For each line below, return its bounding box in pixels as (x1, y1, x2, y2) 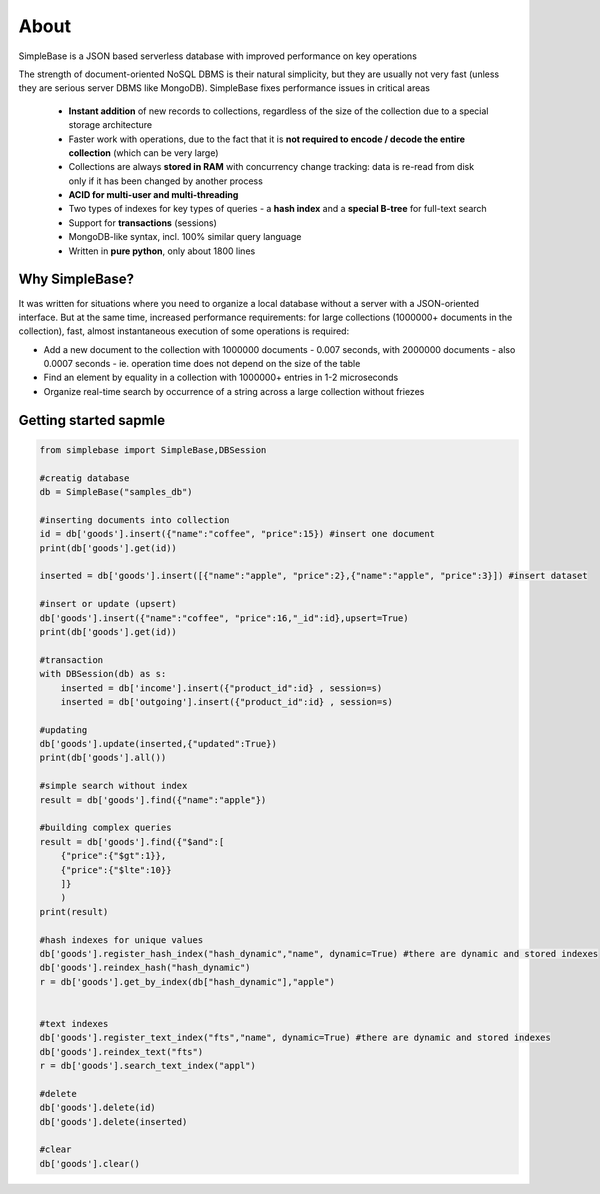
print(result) (39, 906, 109, 917)
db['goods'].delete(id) (39, 1102, 157, 1114)
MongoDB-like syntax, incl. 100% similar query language (68, 231, 302, 243)
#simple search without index (39, 780, 188, 792)
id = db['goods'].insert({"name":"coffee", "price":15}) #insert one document (39, 528, 435, 540)
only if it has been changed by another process (68, 175, 264, 187)
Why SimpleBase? (18, 271, 135, 288)
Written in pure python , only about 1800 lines (68, 245, 256, 257)
